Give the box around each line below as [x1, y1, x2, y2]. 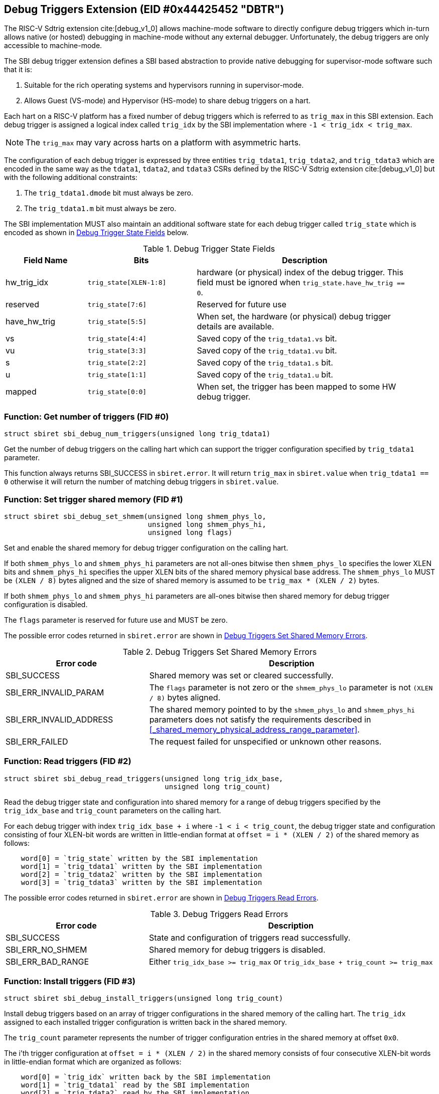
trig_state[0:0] [87, 388, 147, 396]
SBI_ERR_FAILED [6, 736, 68, 747]
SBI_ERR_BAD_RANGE [6, 956, 89, 967]
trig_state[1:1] [87, 371, 147, 379]
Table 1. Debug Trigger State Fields [143, 244, 275, 254]
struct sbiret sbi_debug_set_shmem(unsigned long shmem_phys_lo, [4, 512, 266, 520]
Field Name [24, 255, 68, 266]
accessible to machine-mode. [4, 41, 102, 50]
